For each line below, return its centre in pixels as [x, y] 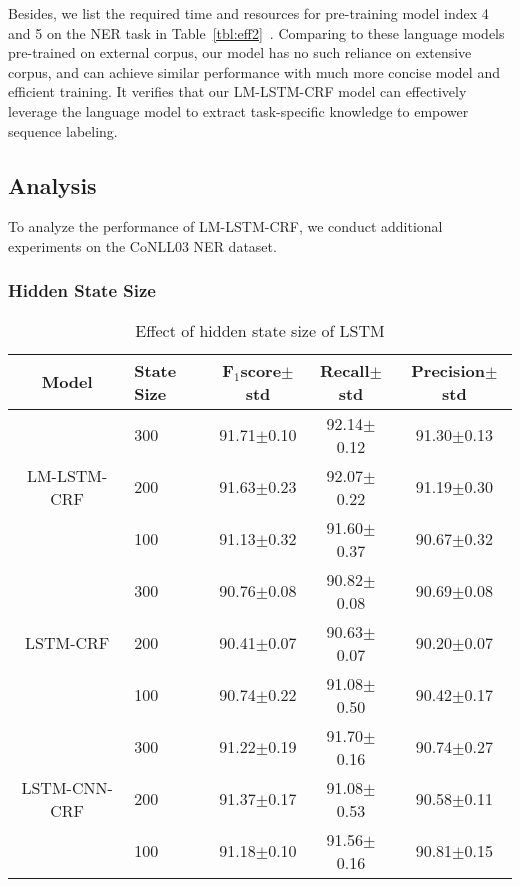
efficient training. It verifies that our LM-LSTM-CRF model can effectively [237, 91]
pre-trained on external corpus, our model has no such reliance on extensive [240, 52]
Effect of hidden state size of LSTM [260, 330]
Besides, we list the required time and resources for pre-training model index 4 [248, 13]
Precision [448, 370]
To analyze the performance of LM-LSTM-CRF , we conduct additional [225, 226]
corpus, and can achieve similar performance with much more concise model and [254, 71]
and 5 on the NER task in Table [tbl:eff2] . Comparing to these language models [256, 32]
